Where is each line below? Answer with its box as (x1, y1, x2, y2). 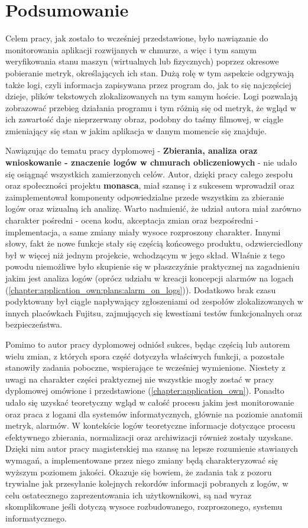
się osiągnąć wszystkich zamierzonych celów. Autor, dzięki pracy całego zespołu (5, 167, 293, 180)
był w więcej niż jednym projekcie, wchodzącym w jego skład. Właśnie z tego (5, 248, 285, 261)
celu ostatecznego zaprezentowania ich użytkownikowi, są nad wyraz (5, 488, 252, 501)
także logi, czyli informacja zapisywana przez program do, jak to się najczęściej (5, 78, 291, 90)
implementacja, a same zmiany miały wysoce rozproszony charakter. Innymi (5, 225, 281, 238)
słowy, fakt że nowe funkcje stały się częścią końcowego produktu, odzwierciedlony (5, 237, 303, 250)
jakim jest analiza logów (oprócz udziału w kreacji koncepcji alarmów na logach (5, 272, 294, 284)
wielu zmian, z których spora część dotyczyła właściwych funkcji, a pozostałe (5, 349, 284, 362)
